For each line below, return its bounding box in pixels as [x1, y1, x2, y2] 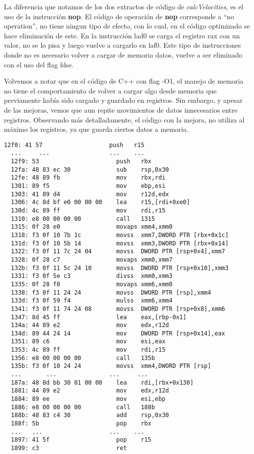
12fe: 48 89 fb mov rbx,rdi [11, 174, 166, 182]
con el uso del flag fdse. [4, 59, 74, 69]
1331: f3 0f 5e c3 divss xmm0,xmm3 [11, 272, 173, 280]
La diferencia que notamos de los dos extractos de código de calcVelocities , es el [4, 1, 243, 11]
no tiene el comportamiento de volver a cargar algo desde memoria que [4, 85, 217, 95]
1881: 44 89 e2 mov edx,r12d [11, 387, 169, 394]
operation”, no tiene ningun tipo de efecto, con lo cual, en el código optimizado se [4, 21, 250, 31]
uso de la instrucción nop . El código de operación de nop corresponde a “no [4, 11, 234, 21]
